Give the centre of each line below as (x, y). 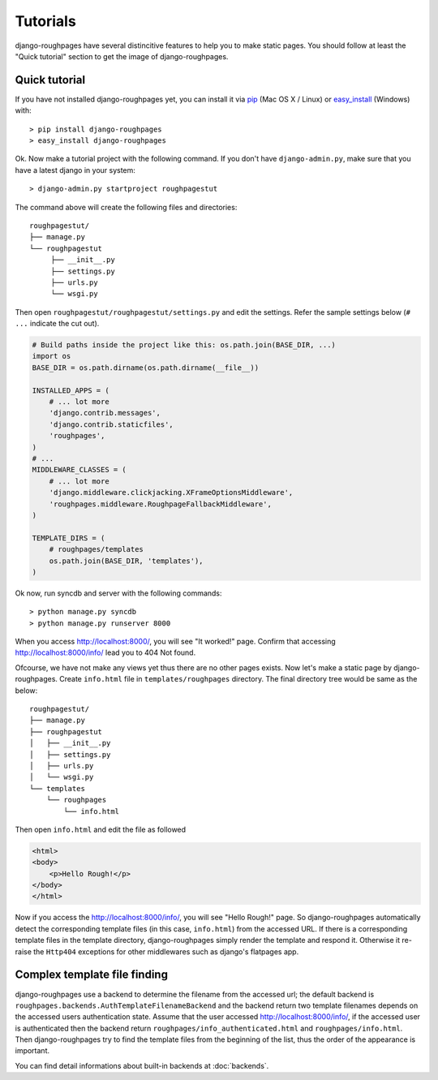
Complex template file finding (91, 975)
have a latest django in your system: (75, 170)
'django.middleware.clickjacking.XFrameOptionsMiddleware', (171, 493)
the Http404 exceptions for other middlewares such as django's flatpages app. (166, 951)
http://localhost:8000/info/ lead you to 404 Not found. (105, 652)
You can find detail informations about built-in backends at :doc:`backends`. (142, 1065)
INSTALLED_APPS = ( (71, 390)
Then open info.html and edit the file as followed (101, 829)
